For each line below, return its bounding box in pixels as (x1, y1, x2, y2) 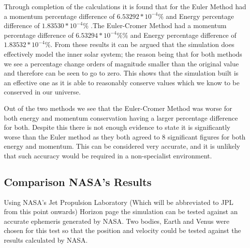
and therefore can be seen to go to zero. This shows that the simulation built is (4, 68, 239, 78)
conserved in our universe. (4, 87, 81, 97)
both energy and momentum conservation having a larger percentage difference (4, 112, 238, 123)
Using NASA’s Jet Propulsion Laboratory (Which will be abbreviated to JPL (4, 197, 234, 207)
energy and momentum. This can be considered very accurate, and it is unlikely (4, 141, 240, 151)
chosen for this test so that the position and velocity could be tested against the (4, 225, 241, 235)
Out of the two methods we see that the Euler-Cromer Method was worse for (4, 103, 232, 113)
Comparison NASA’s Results (4, 174, 152, 189)
